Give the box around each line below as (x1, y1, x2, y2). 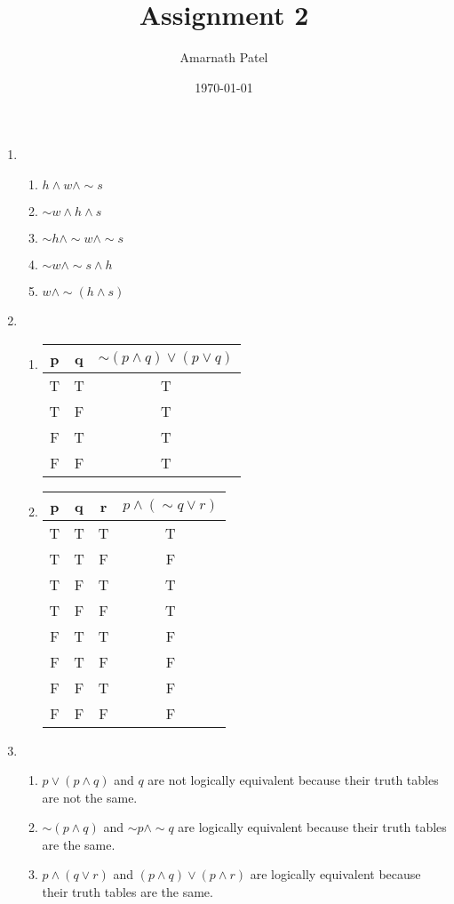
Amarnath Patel (179, 48, 268, 67)
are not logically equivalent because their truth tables (147, 771, 439, 789)
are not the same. (42, 788, 138, 806)
